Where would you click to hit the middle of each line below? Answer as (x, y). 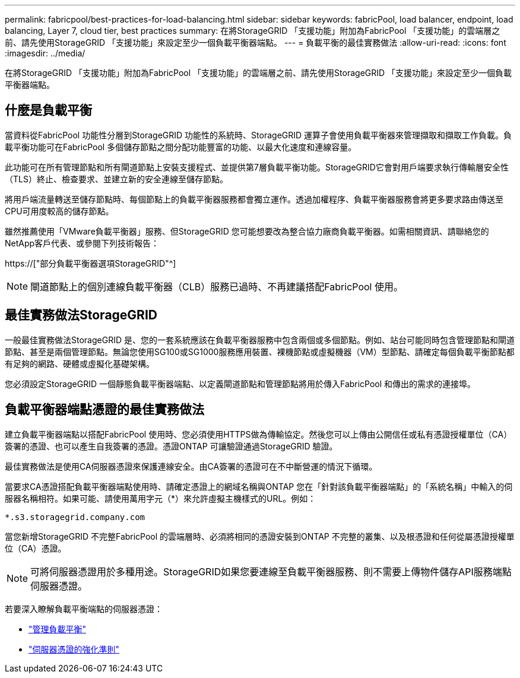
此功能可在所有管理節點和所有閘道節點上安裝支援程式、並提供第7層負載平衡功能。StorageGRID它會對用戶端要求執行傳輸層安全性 (257, 167)
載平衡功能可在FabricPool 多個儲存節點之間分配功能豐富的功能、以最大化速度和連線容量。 (181, 147)
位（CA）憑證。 (36, 548)
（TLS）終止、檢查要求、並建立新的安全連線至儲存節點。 (116, 179)
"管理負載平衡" (58, 629)
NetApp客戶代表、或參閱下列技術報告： (82, 243)
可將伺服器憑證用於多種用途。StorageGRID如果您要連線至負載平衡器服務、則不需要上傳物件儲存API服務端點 (271, 571)
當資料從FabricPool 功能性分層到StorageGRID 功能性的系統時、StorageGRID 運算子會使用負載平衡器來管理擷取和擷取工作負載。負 (259, 135)
